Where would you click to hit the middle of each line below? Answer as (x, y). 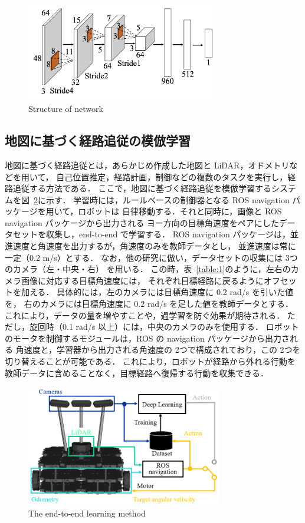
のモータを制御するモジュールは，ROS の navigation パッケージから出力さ (147, 338)
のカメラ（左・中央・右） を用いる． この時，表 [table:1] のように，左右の (148, 269)
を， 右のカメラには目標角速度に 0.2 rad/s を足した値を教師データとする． (149, 304)
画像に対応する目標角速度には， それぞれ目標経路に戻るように (142, 280)
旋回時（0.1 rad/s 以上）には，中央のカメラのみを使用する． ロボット (164, 327)
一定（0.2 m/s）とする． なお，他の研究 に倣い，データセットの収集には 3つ (151, 257)
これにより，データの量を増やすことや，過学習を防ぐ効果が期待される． (145, 315)
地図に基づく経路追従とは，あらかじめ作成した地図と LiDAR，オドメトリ (147, 165)
